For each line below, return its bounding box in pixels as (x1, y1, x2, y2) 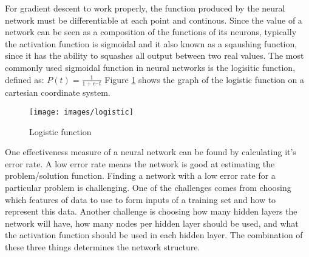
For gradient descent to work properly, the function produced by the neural (5, 2, 285, 14)
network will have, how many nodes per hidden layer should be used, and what (5, 216, 299, 229)
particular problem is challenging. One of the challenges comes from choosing (5, 181, 291, 194)
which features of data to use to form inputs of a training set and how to (5, 193, 276, 205)
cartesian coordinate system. (5, 86, 110, 99)
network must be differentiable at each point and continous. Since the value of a (5, 13, 302, 26)
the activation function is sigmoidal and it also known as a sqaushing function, (5, 37, 297, 50)
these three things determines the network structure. (5, 240, 200, 253)
